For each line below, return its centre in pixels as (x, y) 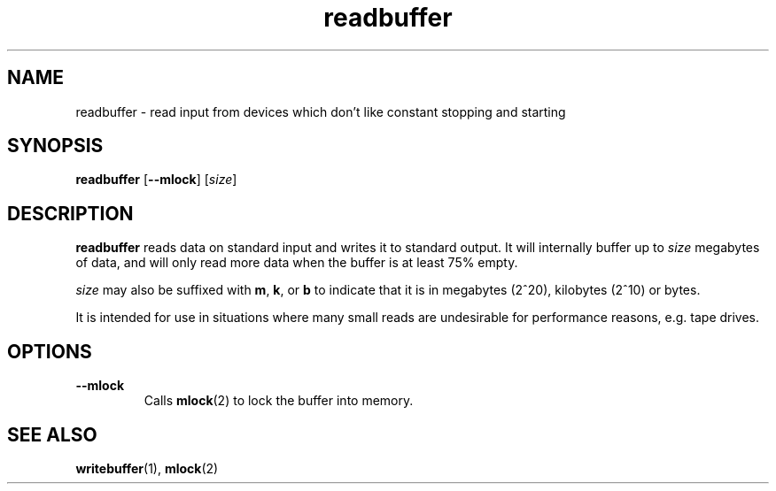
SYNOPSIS (55, 146)
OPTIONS (50, 351)
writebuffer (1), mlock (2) (147, 468)
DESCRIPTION (70, 213)
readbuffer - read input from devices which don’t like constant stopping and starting (321, 111)
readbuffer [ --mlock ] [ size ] (156, 180)
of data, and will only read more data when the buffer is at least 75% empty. (297, 263)
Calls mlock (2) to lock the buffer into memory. (279, 401)
